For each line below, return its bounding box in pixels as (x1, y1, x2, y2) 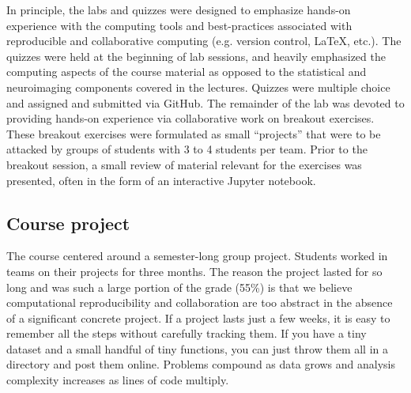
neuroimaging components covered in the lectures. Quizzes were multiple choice (6, 78, 390, 95)
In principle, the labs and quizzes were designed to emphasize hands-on (6, 2, 351, 17)
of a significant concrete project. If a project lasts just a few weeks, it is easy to (6, 309, 390, 326)
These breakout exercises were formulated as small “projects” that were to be (6, 125, 381, 142)
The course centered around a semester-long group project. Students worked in (6, 248, 388, 264)
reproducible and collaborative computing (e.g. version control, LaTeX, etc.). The (6, 32, 402, 49)
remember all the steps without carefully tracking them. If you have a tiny (6, 325, 367, 342)
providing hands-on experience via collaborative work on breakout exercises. (6, 110, 375, 127)
